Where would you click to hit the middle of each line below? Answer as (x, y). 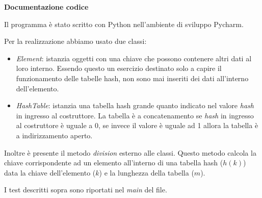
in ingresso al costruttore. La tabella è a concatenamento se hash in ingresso (135, 115)
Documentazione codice (46, 7)
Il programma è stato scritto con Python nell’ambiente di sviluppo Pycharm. (124, 24)
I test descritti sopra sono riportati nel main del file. (86, 190)
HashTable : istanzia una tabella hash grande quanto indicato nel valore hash (135, 105)
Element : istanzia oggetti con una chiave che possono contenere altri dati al (134, 58)
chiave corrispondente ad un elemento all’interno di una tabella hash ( (114, 163)
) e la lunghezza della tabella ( (147, 172)
